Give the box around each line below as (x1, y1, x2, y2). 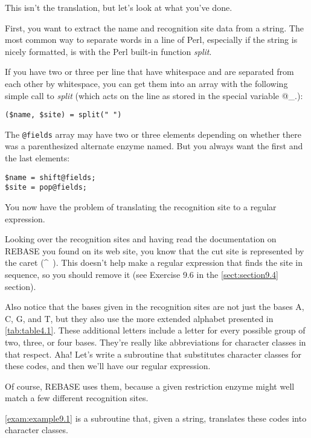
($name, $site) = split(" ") (5, 111, 122, 120)
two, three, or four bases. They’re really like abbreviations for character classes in (5, 335, 306, 348)
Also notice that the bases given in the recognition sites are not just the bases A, (5, 300, 304, 313)
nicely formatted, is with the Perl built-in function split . (5, 45, 212, 57)
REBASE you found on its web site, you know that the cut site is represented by (5, 244, 304, 257)
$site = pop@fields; (5, 183, 88, 192)
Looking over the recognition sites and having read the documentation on (5, 233, 277, 245)
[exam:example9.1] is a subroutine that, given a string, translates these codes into (5, 411, 307, 424)
